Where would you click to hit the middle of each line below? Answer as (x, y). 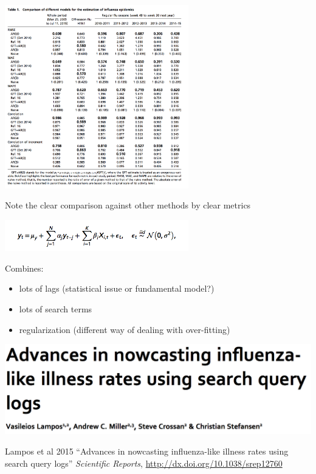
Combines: (24, 268)
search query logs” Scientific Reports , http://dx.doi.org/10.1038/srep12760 (144, 463)
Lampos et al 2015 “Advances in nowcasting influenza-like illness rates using (147, 451)
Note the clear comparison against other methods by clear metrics (128, 205)
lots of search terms (56, 309)
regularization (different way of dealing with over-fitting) (125, 329)
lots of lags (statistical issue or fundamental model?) (117, 288)
